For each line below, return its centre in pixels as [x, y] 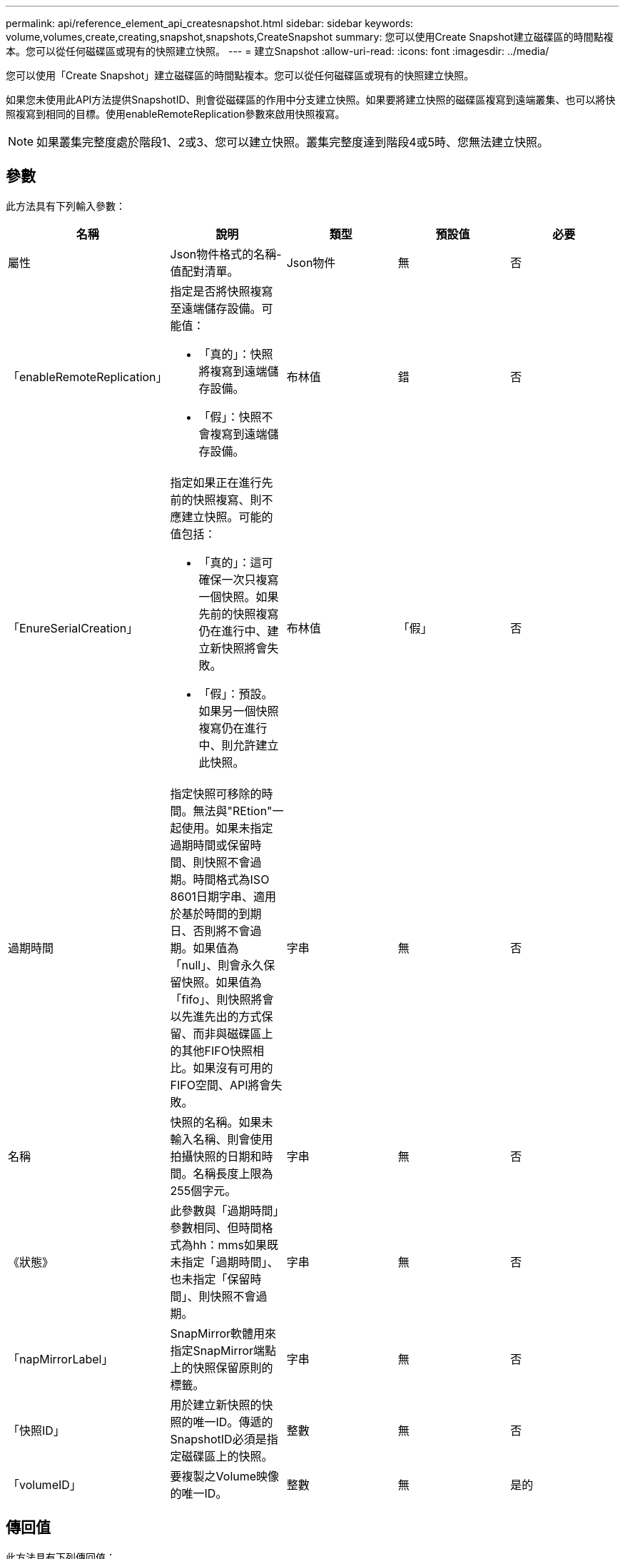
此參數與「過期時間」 [224, 1210]
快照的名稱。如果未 [222, 1122]
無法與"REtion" [233, 811]
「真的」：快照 [236, 354]
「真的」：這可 [236, 562]
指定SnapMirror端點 [223, 1350]
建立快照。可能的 [227, 516]
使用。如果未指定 [227, 828]
